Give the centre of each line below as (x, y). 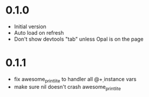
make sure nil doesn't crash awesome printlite (67, 87)
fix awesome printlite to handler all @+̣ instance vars (75, 80)
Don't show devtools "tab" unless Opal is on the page (79, 39)
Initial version (30, 26)
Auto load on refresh (39, 32)
